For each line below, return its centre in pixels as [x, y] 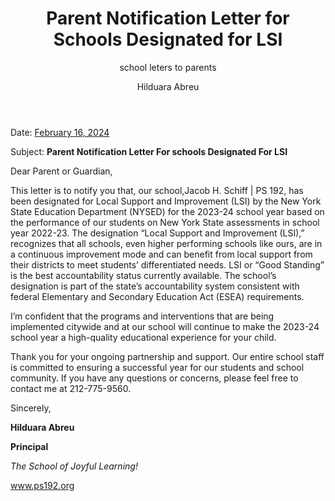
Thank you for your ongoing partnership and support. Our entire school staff [167, 356]
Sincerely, [31, 408]
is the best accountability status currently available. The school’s [143, 275]
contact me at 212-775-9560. [71, 388]
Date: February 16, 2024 [60, 132]
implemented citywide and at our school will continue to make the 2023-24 [165, 326]
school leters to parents [168, 67]
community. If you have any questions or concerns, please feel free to [154, 378]
